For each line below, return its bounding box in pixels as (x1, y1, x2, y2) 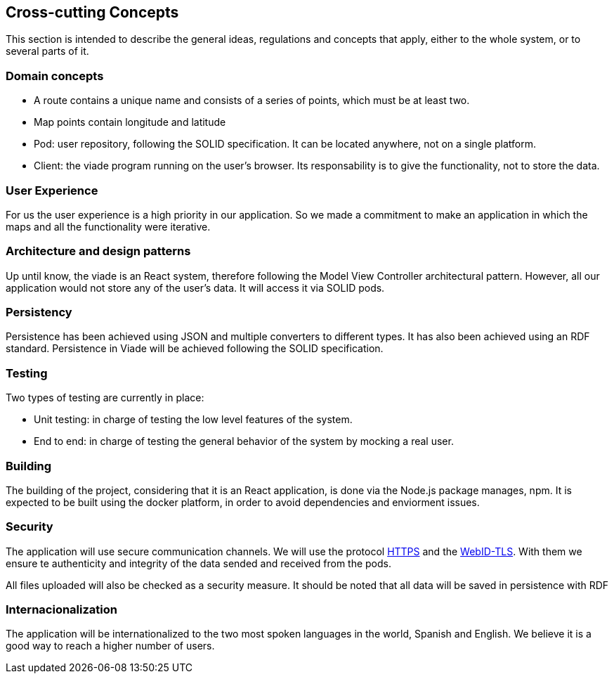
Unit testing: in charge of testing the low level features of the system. (34, 413, 353, 426)
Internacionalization (6, 602, 117, 617)
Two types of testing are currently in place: (6, 392, 204, 404)
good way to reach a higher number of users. (6, 640, 215, 652)
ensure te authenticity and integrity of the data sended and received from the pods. (6, 557, 392, 569)
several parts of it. (6, 45, 89, 58)
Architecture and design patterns (6, 244, 191, 259)
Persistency (6, 305, 72, 320)
